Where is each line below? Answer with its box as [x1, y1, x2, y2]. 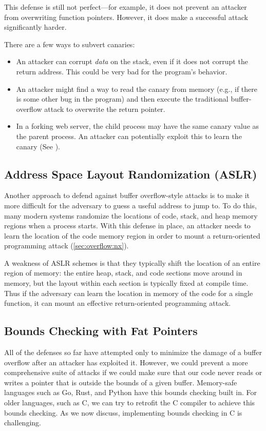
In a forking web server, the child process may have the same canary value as [16, 121, 259, 131]
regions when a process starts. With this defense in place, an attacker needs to [4, 220, 251, 231]
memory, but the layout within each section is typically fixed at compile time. [4, 278, 249, 288]
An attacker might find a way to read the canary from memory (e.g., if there [16, 83, 258, 94]
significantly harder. [4, 22, 67, 32]
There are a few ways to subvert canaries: [4, 38, 135, 49]
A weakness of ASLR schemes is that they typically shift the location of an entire [4, 257, 260, 268]
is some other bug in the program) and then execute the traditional [16, 93, 229, 104]
